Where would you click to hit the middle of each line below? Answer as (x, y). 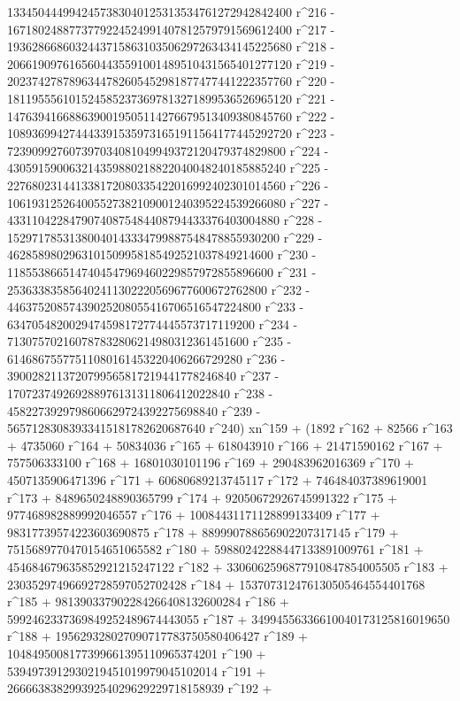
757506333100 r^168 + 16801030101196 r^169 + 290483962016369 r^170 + (211, 462)
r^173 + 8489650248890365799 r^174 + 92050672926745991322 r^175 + (203, 497)
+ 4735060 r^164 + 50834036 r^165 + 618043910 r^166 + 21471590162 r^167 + (225, 445)
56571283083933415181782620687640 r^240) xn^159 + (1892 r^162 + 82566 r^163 (230, 428)
